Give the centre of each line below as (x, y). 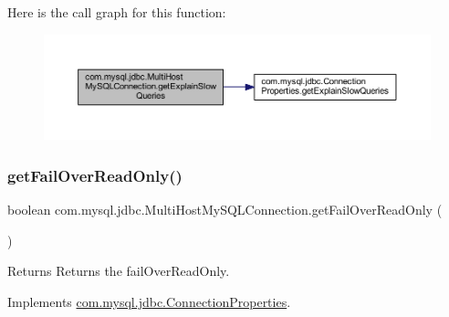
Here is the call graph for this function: (117, 12)
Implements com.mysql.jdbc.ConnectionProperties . (149, 301)
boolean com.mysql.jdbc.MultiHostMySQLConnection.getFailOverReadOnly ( (225, 210)
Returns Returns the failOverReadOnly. (119, 271)
